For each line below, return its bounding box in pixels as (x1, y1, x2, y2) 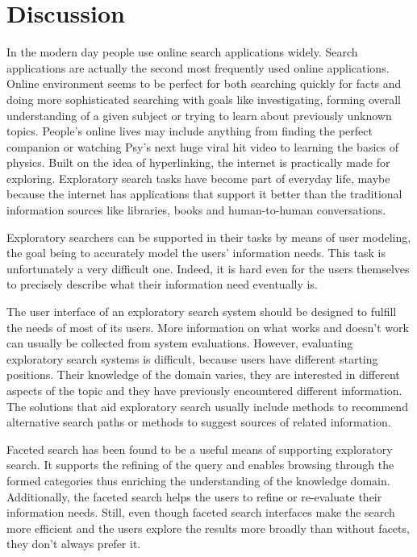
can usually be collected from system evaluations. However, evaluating (6, 335, 353, 351)
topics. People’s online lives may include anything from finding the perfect (6, 123, 373, 139)
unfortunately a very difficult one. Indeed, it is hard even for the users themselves (6, 260, 410, 276)
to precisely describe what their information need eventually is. (6, 276, 318, 293)
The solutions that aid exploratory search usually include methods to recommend (6, 397, 408, 414)
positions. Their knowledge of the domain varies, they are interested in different (6, 366, 400, 383)
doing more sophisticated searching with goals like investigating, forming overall (6, 90, 401, 107)
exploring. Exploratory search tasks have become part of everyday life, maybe (6, 169, 390, 186)
